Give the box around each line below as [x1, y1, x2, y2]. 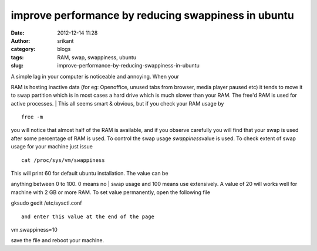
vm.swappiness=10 [11, 226, 58, 233]
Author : [11, 37, 31, 44]
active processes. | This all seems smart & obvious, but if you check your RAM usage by [11, 100, 224, 107]
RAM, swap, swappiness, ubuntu [57, 53, 137, 61]
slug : [11, 62, 23, 69]
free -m [21, 114, 43, 120]
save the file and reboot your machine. [11, 237, 104, 244]
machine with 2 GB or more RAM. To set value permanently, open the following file [11, 188, 211, 196]
